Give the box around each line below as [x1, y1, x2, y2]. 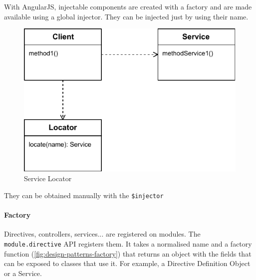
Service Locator [24, 173, 72, 184]
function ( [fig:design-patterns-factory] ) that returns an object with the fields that [4, 248, 252, 259]
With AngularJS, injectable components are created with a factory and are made [4, 1, 252, 11]
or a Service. [4, 268, 42, 278]
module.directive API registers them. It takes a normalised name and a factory [4, 238, 252, 249]
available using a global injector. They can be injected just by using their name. [4, 11, 249, 21]
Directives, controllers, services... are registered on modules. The [4, 229, 201, 239]
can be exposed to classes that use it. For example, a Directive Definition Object [4, 258, 251, 269]
